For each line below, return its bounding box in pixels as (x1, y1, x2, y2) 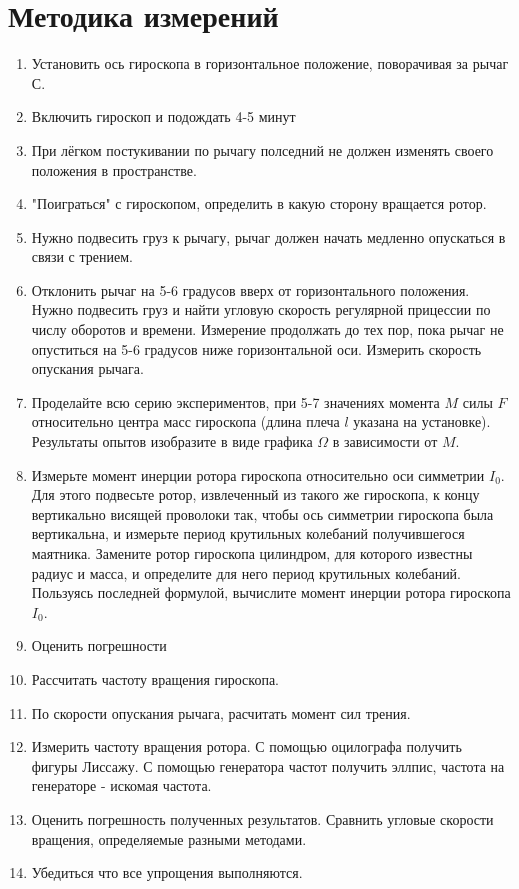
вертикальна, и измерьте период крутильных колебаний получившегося (31, 523, 465, 544)
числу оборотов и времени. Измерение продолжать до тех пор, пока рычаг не (31, 319, 504, 340)
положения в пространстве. (31, 159, 197, 180)
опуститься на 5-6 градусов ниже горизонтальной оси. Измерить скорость (31, 338, 482, 359)
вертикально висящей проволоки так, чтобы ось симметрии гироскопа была (31, 503, 494, 524)
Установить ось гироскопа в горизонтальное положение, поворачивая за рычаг (31, 53, 509, 74)
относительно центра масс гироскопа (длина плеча (31, 411, 340, 432)
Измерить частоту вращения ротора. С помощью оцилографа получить (31, 736, 462, 757)
